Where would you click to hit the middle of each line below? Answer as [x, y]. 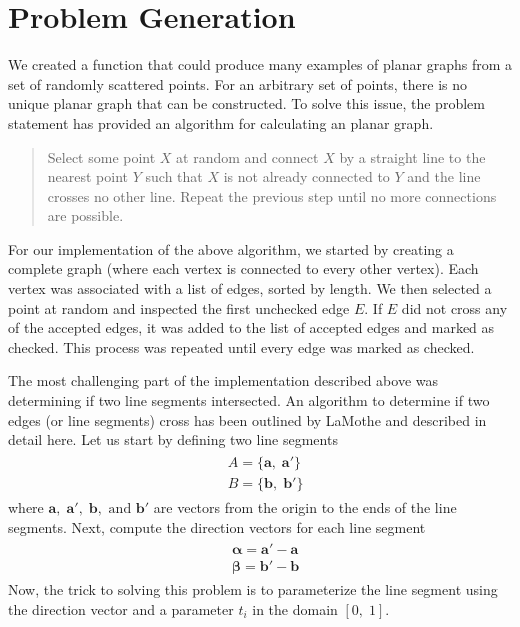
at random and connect [247, 156]
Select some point [101, 156]
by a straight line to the [412, 156]
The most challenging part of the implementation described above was [223, 380]
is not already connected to [306, 176]
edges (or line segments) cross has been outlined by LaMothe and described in [247, 419]
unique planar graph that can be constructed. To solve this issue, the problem [246, 103]
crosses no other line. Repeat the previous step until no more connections [272, 195]
